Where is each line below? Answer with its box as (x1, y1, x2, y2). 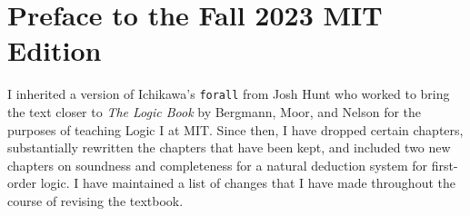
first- (431, 155, 458, 174)
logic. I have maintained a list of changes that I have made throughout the (40, 173, 455, 192)
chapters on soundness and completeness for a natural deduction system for (7, 155, 427, 174)
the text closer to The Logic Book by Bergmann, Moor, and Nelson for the (7, 102, 422, 121)
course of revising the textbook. (7, 191, 184, 210)
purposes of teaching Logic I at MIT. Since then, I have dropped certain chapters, (7, 120, 464, 139)
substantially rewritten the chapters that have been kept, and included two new (7, 138, 451, 157)
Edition (7, 32, 102, 69)
